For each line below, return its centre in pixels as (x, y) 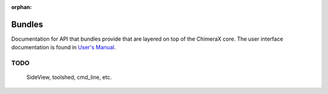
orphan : (22, 7)
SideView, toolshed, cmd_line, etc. (69, 77)
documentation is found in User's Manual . (63, 47)
